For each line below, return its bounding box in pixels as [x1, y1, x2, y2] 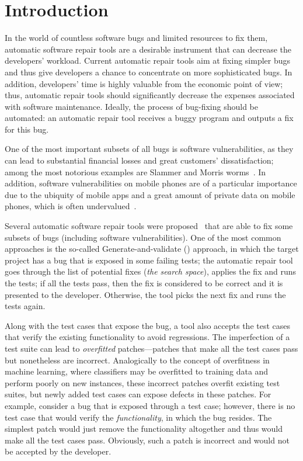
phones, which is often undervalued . [5, 200, 137, 212]
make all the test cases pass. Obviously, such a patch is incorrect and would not [5, 434, 290, 446]
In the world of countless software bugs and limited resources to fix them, [5, 32, 268, 44]
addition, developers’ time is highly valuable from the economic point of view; [5, 77, 283, 89]
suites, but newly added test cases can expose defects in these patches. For [5, 388, 271, 400]
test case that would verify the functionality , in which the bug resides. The [5, 411, 272, 423]
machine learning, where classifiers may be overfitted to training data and [5, 365, 269, 377]
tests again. [5, 300, 46, 312]
